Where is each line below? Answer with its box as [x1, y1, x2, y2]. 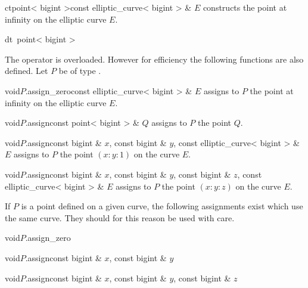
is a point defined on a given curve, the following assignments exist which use [21, 200, 303, 212]
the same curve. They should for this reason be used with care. [5, 211, 235, 224]
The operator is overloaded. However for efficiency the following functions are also [5, 52, 304, 65]
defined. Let [5, 64, 48, 77]
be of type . [58, 64, 101, 77]
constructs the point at [203, 1, 287, 13]
